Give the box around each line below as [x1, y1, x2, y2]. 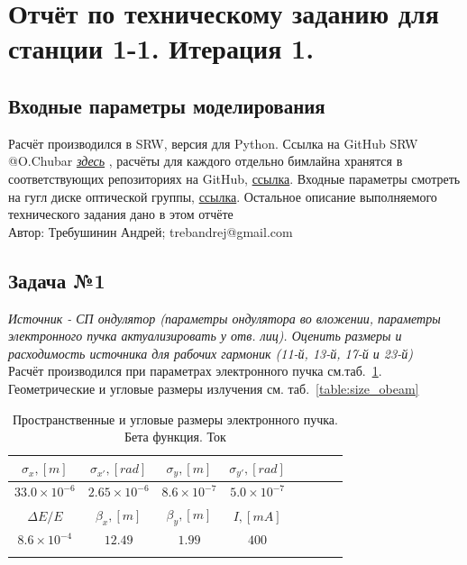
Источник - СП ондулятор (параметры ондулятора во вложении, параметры [8, 308, 441, 327]
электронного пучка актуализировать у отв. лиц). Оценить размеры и [8, 326, 402, 345]
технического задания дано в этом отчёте [8, 205, 233, 223]
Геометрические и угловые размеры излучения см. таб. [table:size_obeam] [8, 378, 419, 397]
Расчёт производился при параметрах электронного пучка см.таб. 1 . [8, 361, 382, 380]
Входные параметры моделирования [8, 91, 325, 119]
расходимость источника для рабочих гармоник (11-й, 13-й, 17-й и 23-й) [8, 343, 413, 362]
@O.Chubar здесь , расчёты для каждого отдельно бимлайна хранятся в [8, 151, 403, 170]
